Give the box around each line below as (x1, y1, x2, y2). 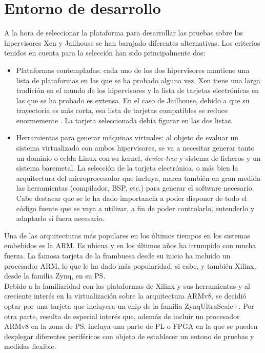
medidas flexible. (4, 341, 56, 351)
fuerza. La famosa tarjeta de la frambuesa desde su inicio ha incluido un (4, 250, 231, 261)
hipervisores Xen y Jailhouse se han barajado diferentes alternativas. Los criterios (4, 37, 260, 48)
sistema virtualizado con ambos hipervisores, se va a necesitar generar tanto (16, 142, 255, 153)
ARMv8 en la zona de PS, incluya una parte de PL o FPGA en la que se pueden (4, 321, 258, 331)
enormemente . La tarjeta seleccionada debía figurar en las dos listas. (16, 115, 233, 125)
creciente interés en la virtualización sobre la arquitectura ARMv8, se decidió (4, 290, 247, 301)
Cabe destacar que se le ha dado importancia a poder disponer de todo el (16, 193, 247, 203)
